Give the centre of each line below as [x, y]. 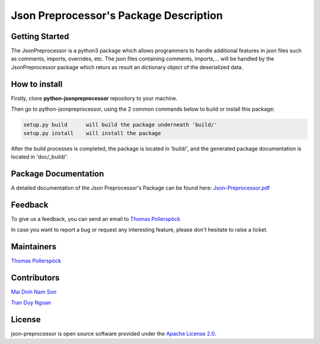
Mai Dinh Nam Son [34, 292]
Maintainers [34, 247]
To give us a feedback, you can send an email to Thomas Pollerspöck [96, 218]
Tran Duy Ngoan [31, 303]
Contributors [35, 277]
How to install [37, 84]
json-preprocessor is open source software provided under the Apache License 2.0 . [113, 334]
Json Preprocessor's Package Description [117, 15]
